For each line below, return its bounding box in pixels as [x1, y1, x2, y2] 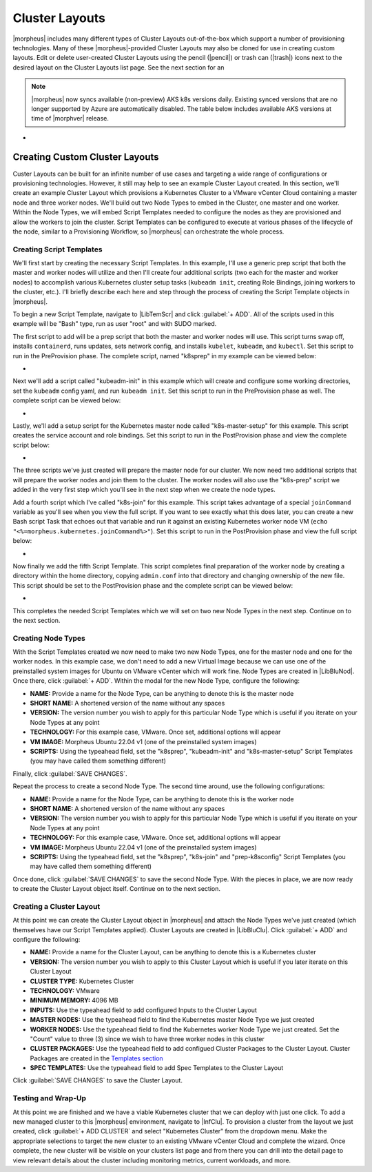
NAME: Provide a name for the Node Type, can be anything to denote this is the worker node [30, 794, 294, 803]
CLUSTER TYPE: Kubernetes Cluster [30, 977, 134, 985]
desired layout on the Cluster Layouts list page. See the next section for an [12, 63, 225, 72]
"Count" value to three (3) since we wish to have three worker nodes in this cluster [30, 1034, 265, 1043]
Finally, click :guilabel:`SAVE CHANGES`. [12, 769, 127, 778]
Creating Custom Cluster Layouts [12, 152, 159, 163]
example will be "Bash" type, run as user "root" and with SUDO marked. [12, 320, 217, 328]
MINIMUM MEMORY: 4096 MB [30, 996, 118, 1005]
